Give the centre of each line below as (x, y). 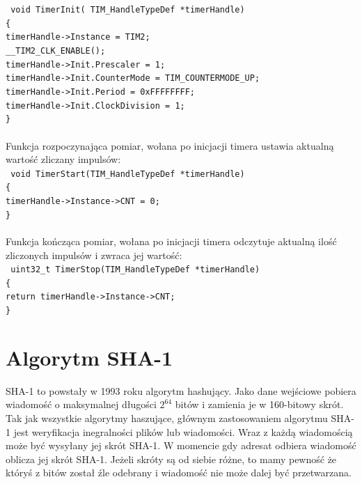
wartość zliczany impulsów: (63, 159)
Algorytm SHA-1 (89, 357)
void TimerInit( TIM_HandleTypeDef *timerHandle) (128, 10)
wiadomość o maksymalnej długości (81, 404)
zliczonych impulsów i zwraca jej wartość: (94, 255)
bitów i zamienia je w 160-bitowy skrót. (259, 404)
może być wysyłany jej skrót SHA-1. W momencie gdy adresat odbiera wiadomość (181, 445)
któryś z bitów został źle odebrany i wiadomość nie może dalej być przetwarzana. (179, 473)
